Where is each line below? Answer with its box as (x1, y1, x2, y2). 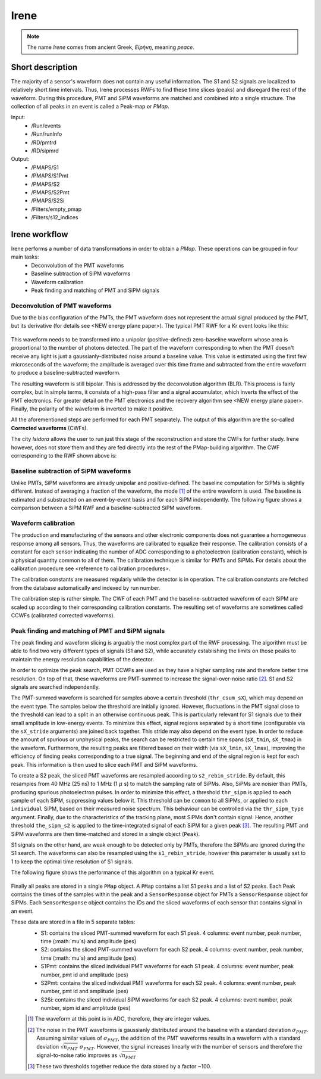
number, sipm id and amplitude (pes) (40, 1005, 131, 1012)
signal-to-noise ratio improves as (36, 1052, 118, 1059)
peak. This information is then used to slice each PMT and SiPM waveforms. (11, 761, 198, 768)
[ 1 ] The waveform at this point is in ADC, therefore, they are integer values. (27, 1015, 211, 1022)
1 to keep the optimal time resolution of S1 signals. (11, 858, 133, 865)
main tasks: (11, 253, 39, 260)
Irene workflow (11, 229, 68, 240)
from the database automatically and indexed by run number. (11, 584, 160, 591)
